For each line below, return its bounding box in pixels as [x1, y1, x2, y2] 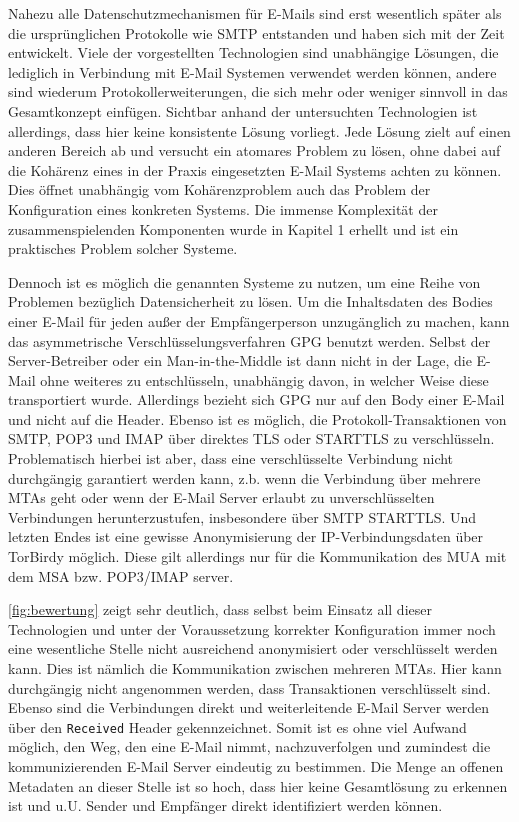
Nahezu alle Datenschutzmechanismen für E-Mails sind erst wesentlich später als [8, 3, 502, 23]
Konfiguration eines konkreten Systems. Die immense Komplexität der [8, 198, 438, 219]
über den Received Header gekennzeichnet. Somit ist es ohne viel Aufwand [8, 716, 467, 737]
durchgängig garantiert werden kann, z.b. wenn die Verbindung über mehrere [8, 467, 481, 488]
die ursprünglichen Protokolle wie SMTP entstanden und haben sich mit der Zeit [8, 22, 505, 43]
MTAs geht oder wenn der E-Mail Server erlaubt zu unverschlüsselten [8, 487, 435, 508]
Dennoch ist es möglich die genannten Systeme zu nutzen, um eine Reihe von [8, 271, 481, 292]
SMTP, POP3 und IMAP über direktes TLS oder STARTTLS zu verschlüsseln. [8, 428, 495, 449]
